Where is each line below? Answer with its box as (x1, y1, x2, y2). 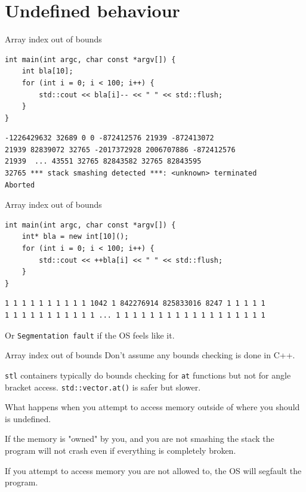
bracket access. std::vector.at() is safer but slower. (5, 380, 201, 393)
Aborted (5, 180, 35, 189)
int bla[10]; (21, 67, 73, 76)
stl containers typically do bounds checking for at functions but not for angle (5, 368, 291, 381)
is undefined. (5, 412, 51, 425)
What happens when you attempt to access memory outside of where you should (5, 401, 300, 413)
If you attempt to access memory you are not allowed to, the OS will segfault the (5, 464, 302, 476)
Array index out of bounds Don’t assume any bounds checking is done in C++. (5, 349, 295, 361)
